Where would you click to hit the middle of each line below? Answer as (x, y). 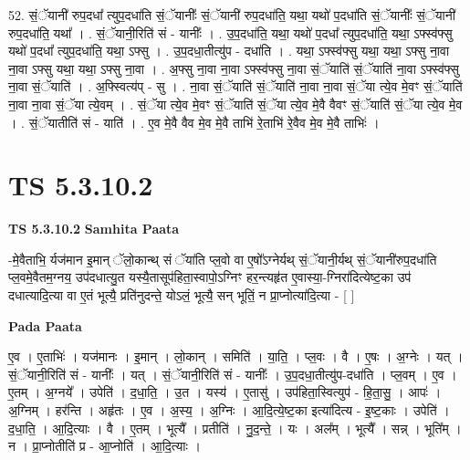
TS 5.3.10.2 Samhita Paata (94, 229)
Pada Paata (45, 325)
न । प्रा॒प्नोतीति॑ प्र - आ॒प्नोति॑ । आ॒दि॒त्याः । (104, 446)
